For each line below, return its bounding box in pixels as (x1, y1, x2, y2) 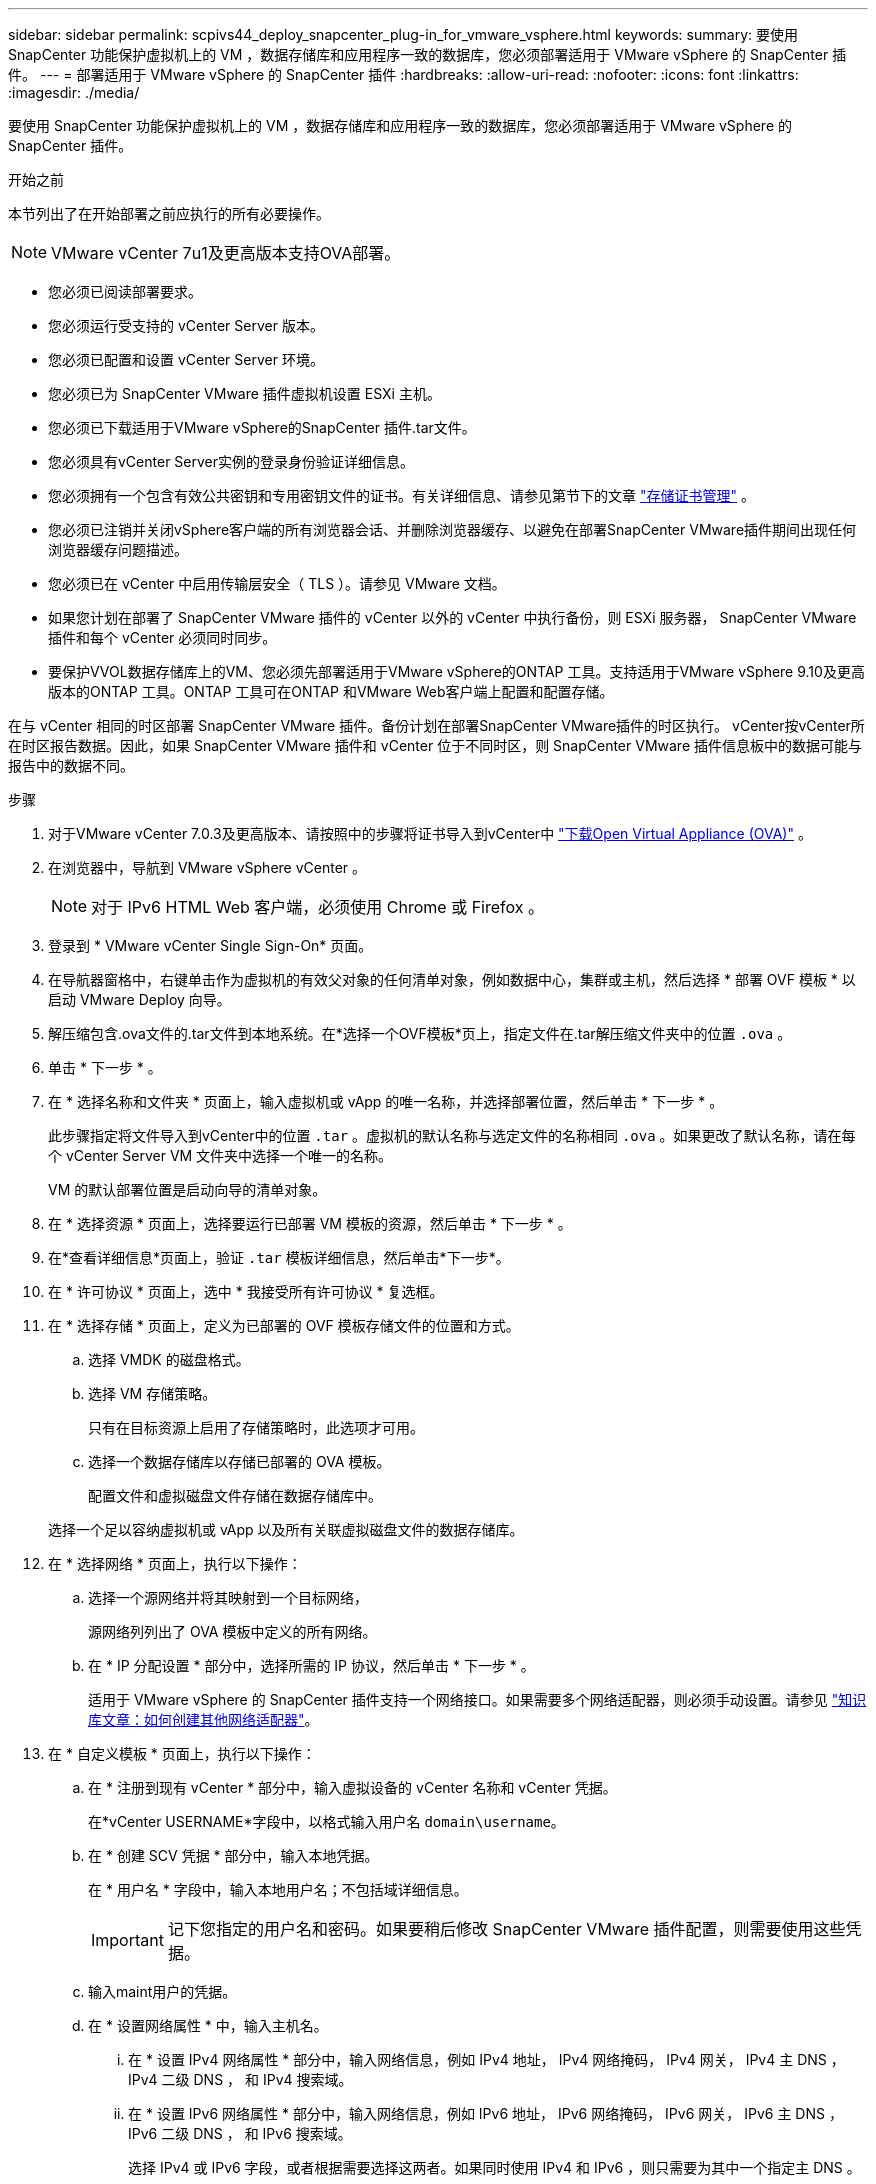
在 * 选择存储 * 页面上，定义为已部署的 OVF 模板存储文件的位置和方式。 (48, 1317, 520, 1334)
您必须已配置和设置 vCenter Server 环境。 (48, 351, 324, 368)
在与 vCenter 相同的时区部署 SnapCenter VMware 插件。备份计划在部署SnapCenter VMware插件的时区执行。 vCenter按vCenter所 (8, 717, 865, 734)
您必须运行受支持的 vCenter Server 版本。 (48, 317, 324, 334)
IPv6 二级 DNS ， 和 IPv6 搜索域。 (128, 2125, 352, 2142)
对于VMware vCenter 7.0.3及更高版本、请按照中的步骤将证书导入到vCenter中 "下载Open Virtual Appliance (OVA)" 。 (48, 825, 812, 842)
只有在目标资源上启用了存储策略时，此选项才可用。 (88, 1419, 424, 1436)
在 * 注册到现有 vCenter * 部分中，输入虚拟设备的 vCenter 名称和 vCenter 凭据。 (88, 1779, 617, 1796)
